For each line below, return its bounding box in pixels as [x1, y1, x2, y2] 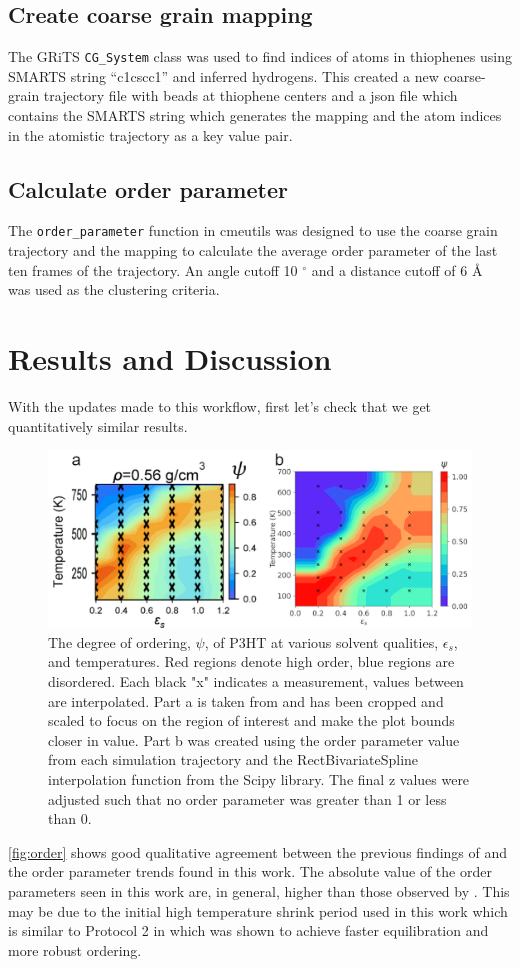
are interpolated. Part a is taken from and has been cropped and [48, 690, 444, 711]
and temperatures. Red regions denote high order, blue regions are [48, 651, 455, 672]
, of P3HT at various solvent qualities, [204, 631, 439, 652]
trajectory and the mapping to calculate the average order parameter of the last [8, 240, 498, 261]
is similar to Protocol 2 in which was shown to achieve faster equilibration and [8, 920, 489, 941]
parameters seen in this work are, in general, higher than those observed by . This [8, 880, 510, 901]
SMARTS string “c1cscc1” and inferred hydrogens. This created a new [8, 65, 439, 86]
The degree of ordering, [48, 631, 191, 652]
